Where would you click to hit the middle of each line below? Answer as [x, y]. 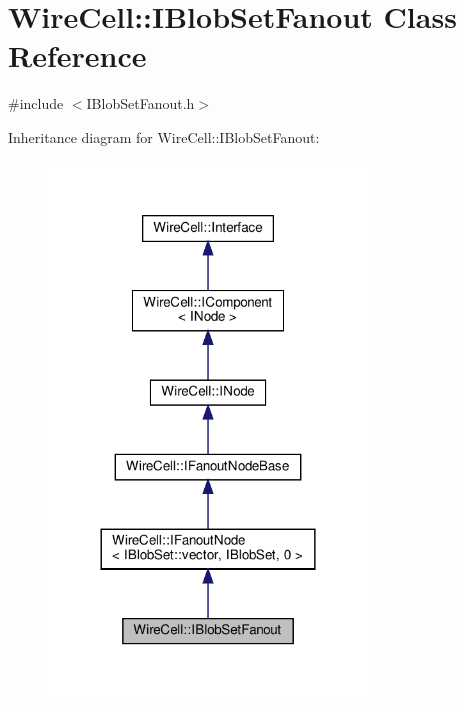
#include [36, 103]
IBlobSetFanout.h [140, 103]
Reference [77, 55]
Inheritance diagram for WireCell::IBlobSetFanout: [164, 136]
